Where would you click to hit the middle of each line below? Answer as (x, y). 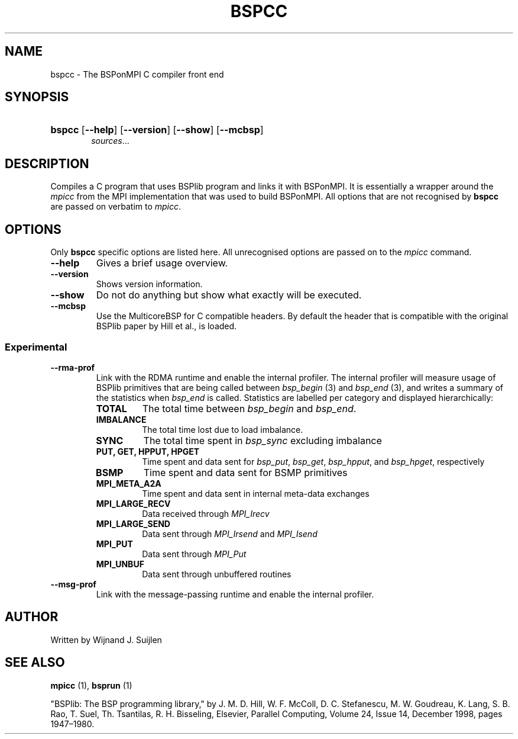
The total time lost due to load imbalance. (223, 429)
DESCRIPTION (47, 163)
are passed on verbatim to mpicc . (116, 207)
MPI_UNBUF (120, 564)
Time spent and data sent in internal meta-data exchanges (256, 493)
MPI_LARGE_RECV (133, 503)
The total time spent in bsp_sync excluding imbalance (263, 440)
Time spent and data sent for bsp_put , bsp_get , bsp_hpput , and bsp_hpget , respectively (313, 461)
